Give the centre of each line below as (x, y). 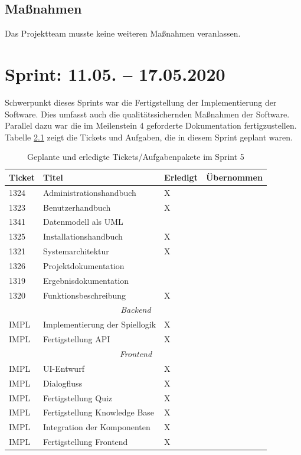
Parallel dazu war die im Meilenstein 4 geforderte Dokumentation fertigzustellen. (151, 125)
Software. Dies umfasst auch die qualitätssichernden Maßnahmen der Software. (147, 114)
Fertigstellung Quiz (78, 397)
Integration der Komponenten (97, 427)
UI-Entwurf (64, 368)
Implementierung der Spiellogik (100, 324)
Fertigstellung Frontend (86, 442)
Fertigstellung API (77, 339)
